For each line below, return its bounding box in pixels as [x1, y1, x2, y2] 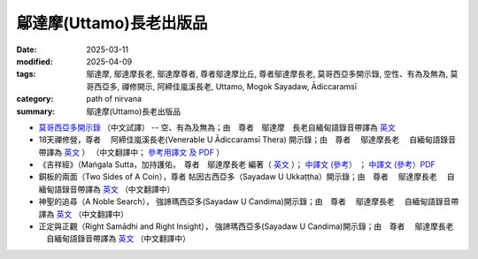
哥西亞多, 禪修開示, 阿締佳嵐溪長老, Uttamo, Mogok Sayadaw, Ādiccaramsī [86, 80, 358, 92]
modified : [16, 56, 53, 66]
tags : [16, 69, 36, 80]
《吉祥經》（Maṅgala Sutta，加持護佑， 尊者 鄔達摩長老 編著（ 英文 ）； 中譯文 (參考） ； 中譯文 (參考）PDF [38, 159, 436, 170]
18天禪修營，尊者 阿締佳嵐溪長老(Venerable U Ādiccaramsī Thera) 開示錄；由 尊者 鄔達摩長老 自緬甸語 [38, 134, 441, 145]
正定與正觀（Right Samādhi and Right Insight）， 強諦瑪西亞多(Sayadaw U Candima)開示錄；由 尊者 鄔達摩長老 [38, 221, 454, 232]
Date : [16, 44, 37, 55]
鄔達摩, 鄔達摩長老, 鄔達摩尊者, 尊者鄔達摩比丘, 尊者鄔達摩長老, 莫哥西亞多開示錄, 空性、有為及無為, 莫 [86, 69, 459, 80]
